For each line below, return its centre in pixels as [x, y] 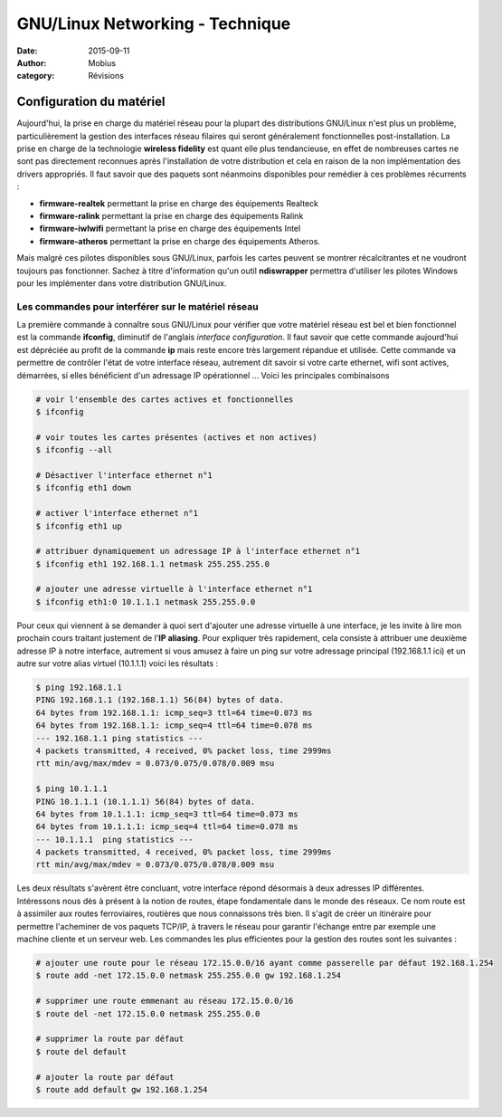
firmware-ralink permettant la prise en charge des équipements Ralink [171, 215]
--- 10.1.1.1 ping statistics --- [114, 839]
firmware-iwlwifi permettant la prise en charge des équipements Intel [170, 229]
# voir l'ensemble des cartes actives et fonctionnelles [165, 399]
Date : [27, 51]
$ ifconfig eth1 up [79, 526]
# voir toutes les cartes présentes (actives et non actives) [176, 437]
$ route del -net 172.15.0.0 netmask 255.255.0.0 [148, 1013]
